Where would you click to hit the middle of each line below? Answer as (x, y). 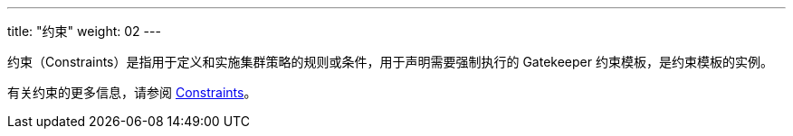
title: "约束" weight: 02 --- (84, 31)
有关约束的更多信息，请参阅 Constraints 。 (132, 92)
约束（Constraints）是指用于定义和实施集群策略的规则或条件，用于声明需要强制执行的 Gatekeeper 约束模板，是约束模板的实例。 (390, 62)
